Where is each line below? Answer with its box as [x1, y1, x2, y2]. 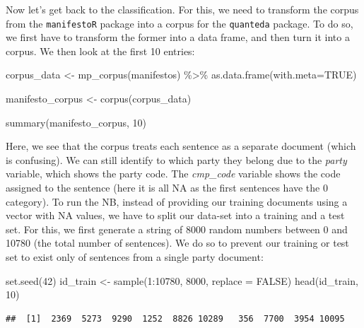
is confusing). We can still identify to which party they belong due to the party [6, 152, 347, 167]
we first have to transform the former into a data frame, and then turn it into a [6, 30, 350, 45]
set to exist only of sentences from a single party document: [6, 249, 264, 264]
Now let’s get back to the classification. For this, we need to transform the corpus [6, 2, 359, 16]
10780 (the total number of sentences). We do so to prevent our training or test [6, 235, 349, 250]
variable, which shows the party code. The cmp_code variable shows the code [6, 166, 341, 181]
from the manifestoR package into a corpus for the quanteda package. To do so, [6, 16, 353, 30]
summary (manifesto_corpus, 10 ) [6, 115, 147, 129]
